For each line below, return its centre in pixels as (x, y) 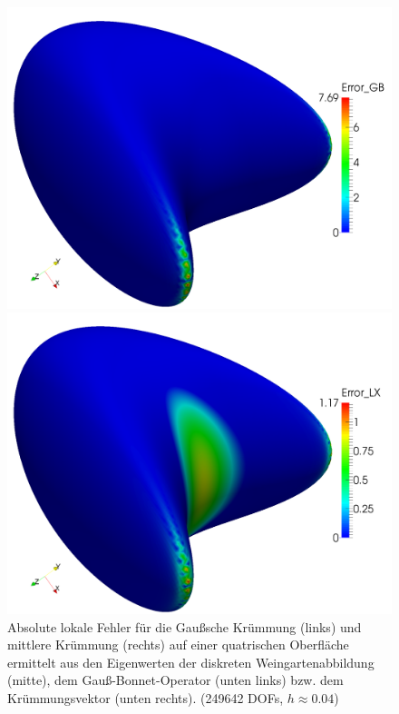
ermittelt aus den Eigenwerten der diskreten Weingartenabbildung (191, 662)
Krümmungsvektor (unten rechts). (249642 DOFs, (146, 697)
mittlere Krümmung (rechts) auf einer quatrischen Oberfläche (178, 645)
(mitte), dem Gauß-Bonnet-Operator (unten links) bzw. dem (175, 680)
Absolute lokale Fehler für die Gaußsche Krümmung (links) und (185, 626)
